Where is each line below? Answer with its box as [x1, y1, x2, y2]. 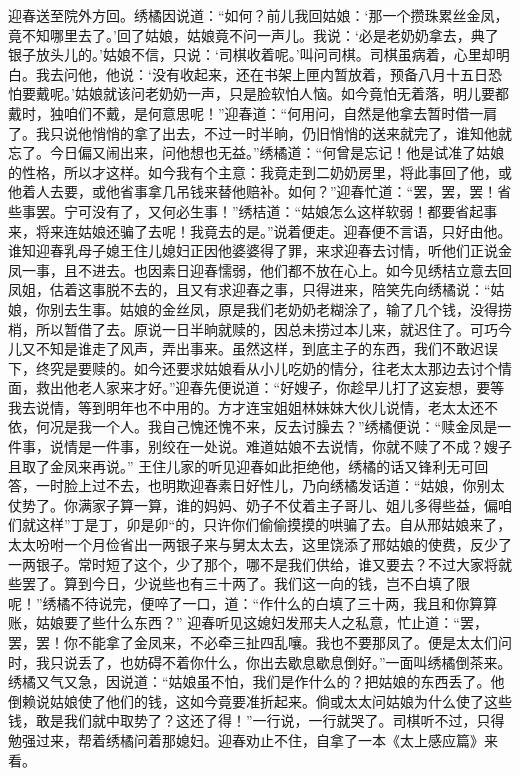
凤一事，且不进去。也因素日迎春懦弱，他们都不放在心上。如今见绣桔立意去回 [8, 259, 512, 280]
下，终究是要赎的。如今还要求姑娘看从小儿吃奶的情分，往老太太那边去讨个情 [8, 357, 512, 378]
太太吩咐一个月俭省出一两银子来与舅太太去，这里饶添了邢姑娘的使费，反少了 [8, 534, 512, 555]
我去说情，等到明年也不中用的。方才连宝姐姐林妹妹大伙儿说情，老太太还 [8, 396, 484, 417]
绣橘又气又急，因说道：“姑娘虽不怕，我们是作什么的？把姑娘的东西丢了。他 [8, 671, 505, 692]
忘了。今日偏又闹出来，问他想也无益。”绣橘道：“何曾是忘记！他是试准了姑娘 [8, 142, 505, 163]
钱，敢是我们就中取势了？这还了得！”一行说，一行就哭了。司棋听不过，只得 [8, 710, 505, 731]
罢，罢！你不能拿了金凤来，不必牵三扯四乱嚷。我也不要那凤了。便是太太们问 [8, 632, 512, 652]
